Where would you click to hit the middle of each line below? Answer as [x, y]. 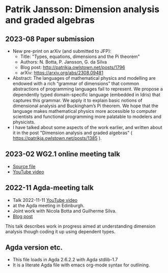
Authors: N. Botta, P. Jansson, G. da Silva [63, 62]
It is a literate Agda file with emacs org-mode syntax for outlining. [81, 265]
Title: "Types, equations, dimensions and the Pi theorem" [80, 56]
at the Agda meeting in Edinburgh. [49, 205]
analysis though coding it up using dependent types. [60, 231]
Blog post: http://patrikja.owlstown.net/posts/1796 [73, 67]
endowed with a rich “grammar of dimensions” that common [76, 83]
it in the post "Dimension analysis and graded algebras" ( [72, 133]
